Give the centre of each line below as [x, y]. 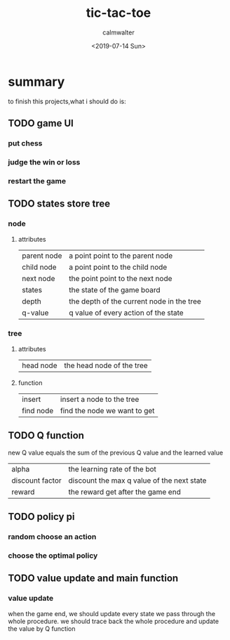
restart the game [37, 181]
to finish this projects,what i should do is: [67, 101]
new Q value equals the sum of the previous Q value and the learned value [116, 452]
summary [36, 81]
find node [38, 410]
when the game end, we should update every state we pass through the [112, 613]
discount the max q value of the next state [137, 481]
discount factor [36, 481]
